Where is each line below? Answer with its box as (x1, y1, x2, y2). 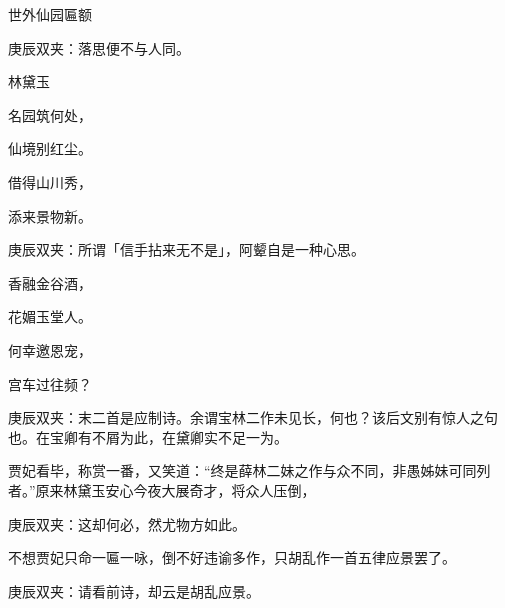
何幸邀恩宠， (8, 339, 92, 360)
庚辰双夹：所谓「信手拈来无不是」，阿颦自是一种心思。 (8, 239, 365, 260)
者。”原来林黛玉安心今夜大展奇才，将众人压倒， (8, 479, 316, 500)
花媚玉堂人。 (8, 306, 92, 327)
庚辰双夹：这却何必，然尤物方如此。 (8, 513, 246, 534)
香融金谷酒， (8, 272, 92, 293)
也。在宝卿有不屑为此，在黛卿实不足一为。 (8, 426, 288, 447)
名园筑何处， (8, 104, 92, 125)
